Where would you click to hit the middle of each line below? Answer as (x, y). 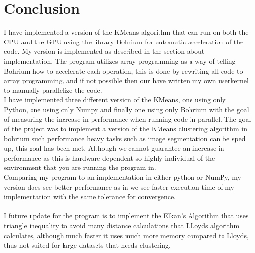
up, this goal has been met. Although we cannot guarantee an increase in (114, 148)
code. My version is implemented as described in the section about (104, 51)
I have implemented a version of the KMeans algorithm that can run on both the (126, 32)
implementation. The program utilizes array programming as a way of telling (120, 61)
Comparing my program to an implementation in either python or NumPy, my (123, 177)
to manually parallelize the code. (53, 90)
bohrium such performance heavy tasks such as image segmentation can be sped (125, 138)
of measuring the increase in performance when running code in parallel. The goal (127, 119)
